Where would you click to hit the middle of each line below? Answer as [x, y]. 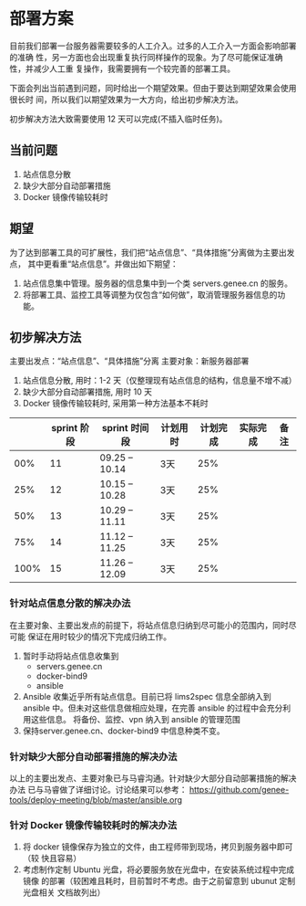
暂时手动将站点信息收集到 [71, 656]
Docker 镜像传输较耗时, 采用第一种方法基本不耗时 [116, 404]
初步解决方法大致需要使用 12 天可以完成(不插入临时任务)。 [118, 119]
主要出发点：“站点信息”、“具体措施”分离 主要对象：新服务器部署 [129, 361]
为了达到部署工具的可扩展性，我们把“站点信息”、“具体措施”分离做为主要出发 [152, 252]
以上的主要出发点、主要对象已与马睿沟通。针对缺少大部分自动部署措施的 [145, 778]
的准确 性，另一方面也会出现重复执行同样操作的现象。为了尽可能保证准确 [146, 57]
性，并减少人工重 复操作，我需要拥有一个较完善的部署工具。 [122, 68]
